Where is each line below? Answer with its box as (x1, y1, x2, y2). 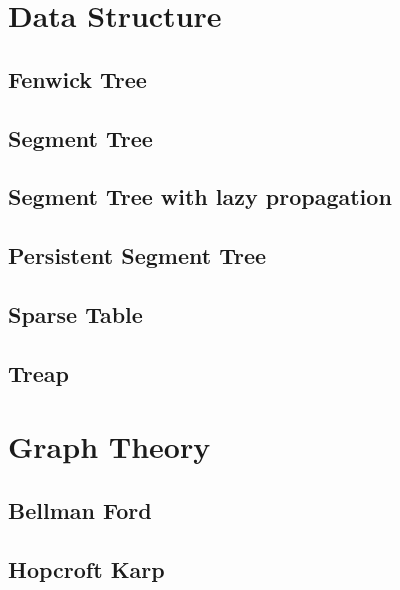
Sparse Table (8, 298, 143, 329)
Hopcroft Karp (8, 553, 165, 584)
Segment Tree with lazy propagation (8, 181, 392, 212)
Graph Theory (8, 426, 211, 467)
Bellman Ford (8, 494, 152, 525)
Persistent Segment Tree (8, 240, 267, 271)
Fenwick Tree (8, 63, 147, 94)
